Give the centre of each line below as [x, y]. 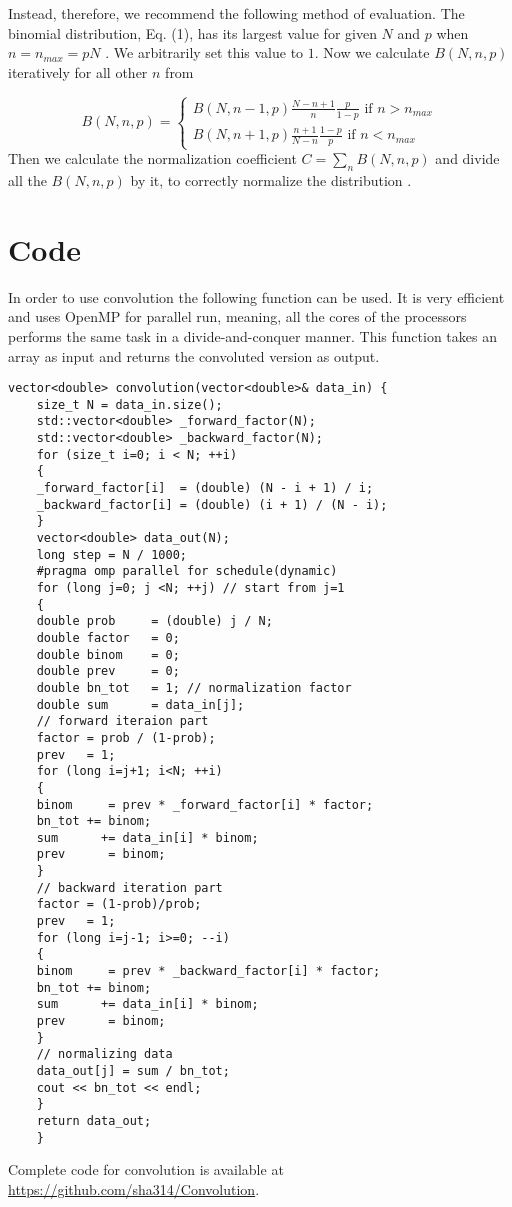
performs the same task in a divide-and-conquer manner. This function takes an [252, 335]
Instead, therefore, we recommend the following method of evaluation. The [236, 13]
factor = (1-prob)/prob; [119, 904]
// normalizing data [104, 1054]
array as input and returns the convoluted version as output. [194, 355]
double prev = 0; [108, 671]
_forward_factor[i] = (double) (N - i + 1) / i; [205, 488]
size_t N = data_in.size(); [129, 404]
